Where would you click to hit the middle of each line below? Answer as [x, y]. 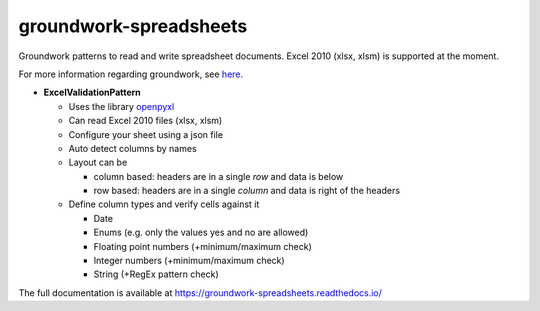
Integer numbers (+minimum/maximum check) [189, 261]
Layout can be [98, 162]
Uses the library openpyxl [121, 106]
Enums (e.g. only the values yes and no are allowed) [201, 232]
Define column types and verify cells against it [164, 204]
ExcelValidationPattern [92, 92]
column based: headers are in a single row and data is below [218, 176]
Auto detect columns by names [132, 148]
